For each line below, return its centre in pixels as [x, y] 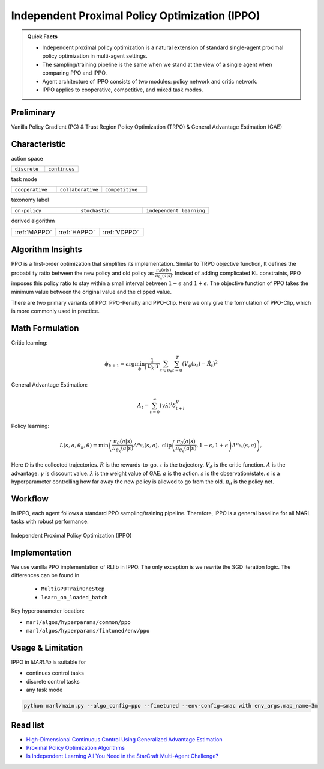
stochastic [95, 210]
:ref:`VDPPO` [121, 233]
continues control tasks [55, 673]
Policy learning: [30, 426]
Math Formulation [45, 329]
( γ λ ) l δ [168, 405]
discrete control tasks [53, 681]
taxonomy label [30, 200]
